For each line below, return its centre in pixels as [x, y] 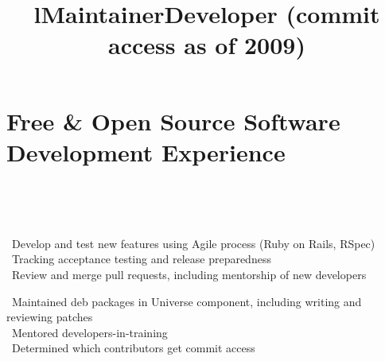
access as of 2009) [207, 45]
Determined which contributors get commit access [133, 348]
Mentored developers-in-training [89, 332]
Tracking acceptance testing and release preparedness [141, 259]
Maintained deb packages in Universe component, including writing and [187, 301]
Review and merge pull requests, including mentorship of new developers [189, 275]
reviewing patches [50, 317]
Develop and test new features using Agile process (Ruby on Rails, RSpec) [193, 243]
